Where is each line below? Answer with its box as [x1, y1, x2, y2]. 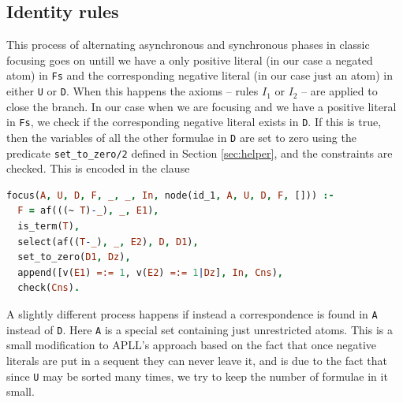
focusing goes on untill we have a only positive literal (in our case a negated [6, 51, 373, 68]
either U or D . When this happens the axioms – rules [6, 83, 259, 99]
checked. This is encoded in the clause [6, 160, 190, 177]
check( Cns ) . [17, 282, 80, 294]
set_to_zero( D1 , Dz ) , [17, 251, 131, 263]
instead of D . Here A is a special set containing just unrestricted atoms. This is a [6, 321, 393, 337]
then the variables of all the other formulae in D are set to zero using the [6, 128, 356, 145]
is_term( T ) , [17, 221, 80, 233]
